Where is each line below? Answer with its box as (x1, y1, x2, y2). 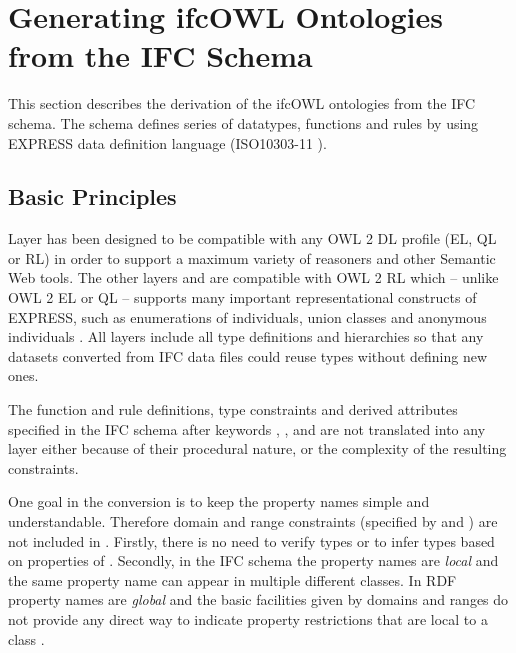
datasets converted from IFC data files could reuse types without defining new (8, 345, 488, 366)
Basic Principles (8, 181, 177, 212)
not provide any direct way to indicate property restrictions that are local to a (8, 608, 488, 629)
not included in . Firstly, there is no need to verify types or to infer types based (8, 530, 495, 551)
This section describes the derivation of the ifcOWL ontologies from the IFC (8, 93, 476, 114)
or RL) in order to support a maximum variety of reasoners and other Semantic (8, 247, 496, 268)
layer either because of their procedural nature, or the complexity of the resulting (8, 438, 507, 459)
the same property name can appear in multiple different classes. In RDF (8, 569, 457, 590)
